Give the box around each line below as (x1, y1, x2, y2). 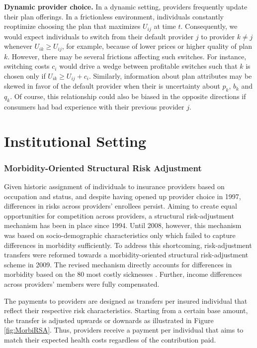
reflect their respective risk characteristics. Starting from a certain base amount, (4, 305, 248, 316)
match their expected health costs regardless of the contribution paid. (4, 335, 216, 345)
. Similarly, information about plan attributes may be (89, 70, 252, 81)
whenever (4, 41, 32, 51)
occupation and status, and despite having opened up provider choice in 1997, (4, 191, 241, 201)
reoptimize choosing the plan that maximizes (4, 21, 141, 31)
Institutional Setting (4, 130, 147, 151)
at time (154, 21, 176, 31)
